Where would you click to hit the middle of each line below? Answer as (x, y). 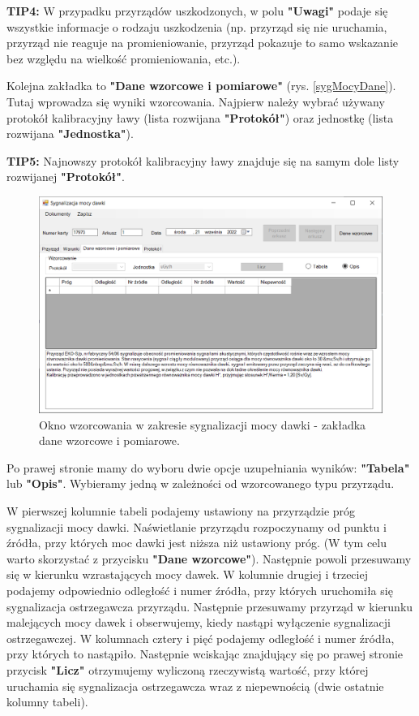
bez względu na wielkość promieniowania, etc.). (124, 58)
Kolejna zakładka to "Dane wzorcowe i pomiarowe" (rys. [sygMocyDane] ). (201, 86)
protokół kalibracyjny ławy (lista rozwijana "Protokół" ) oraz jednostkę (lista (200, 117)
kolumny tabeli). (47, 702)
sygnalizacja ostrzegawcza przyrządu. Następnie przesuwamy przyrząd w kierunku (210, 606)
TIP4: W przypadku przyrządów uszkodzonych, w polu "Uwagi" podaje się (197, 11)
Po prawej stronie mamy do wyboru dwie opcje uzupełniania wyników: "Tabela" (208, 467)
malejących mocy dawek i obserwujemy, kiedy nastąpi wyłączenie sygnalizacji (199, 622)
